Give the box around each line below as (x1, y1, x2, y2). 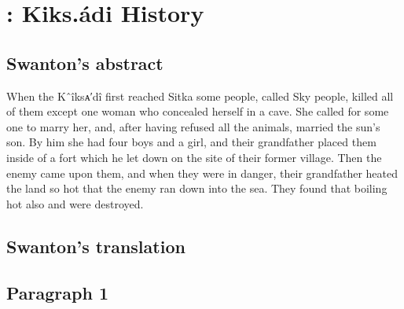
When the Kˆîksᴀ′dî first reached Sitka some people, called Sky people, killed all (6, 87, 394, 104)
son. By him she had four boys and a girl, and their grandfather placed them (6, 134, 376, 150)
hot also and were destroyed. (6, 195, 144, 212)
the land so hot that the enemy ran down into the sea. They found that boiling (6, 180, 387, 197)
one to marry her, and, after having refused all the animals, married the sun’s (6, 118, 380, 134)
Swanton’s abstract (6, 50, 163, 75)
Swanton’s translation (6, 234, 185, 258)
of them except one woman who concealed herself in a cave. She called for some (6, 103, 389, 120)
